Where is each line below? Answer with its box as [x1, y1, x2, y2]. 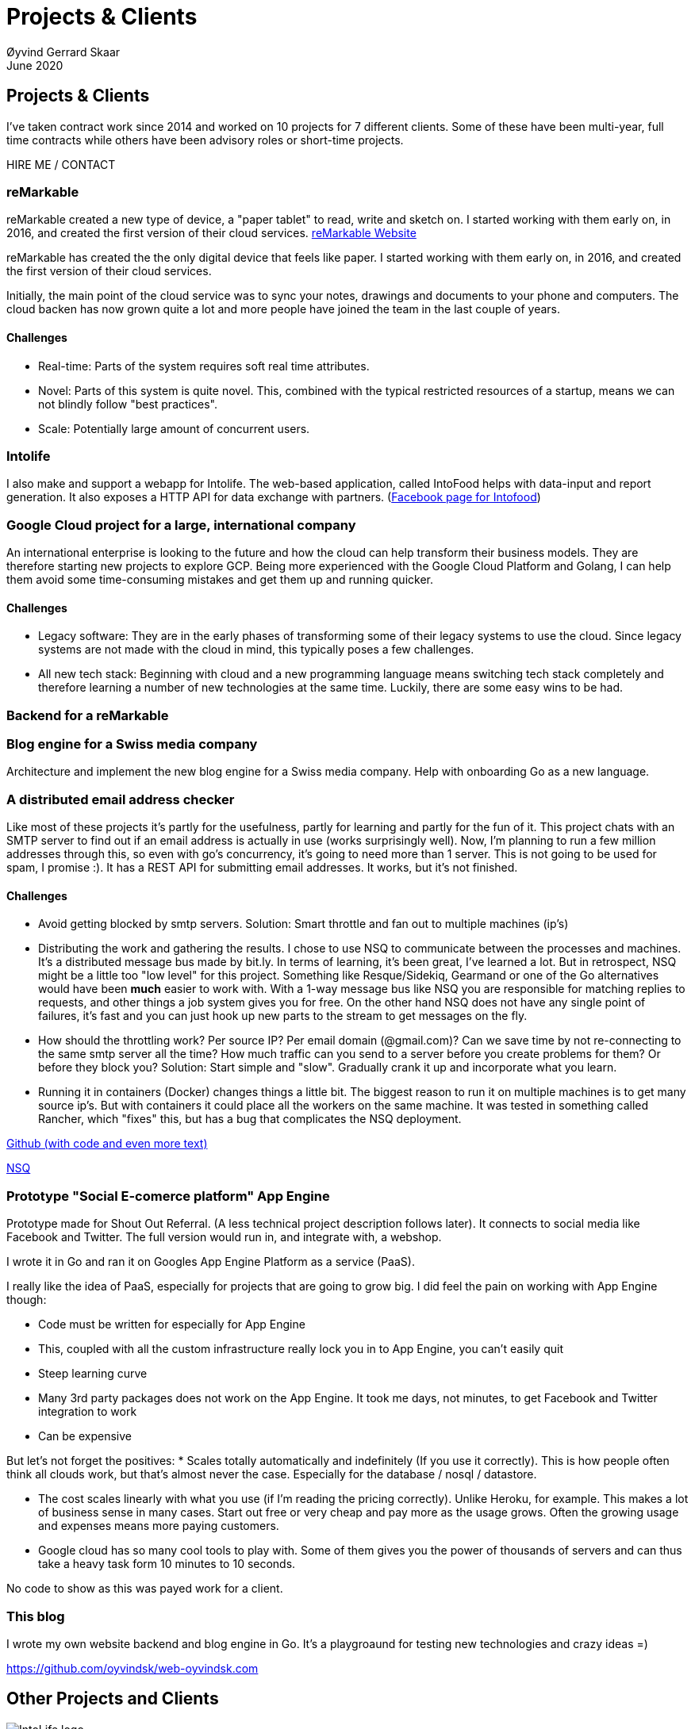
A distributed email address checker [6, 791, 235, 807]
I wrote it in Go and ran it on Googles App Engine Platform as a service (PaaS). [6, 1255, 415, 1269]
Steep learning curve [38, 1367, 148, 1381]
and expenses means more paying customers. [38, 1519, 279, 1533]
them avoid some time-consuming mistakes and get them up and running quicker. [6, 573, 433, 587]
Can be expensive [38, 1429, 132, 1443]
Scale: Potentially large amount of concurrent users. [38, 421, 310, 435]
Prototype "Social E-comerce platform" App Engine [6, 1187, 330, 1204]
